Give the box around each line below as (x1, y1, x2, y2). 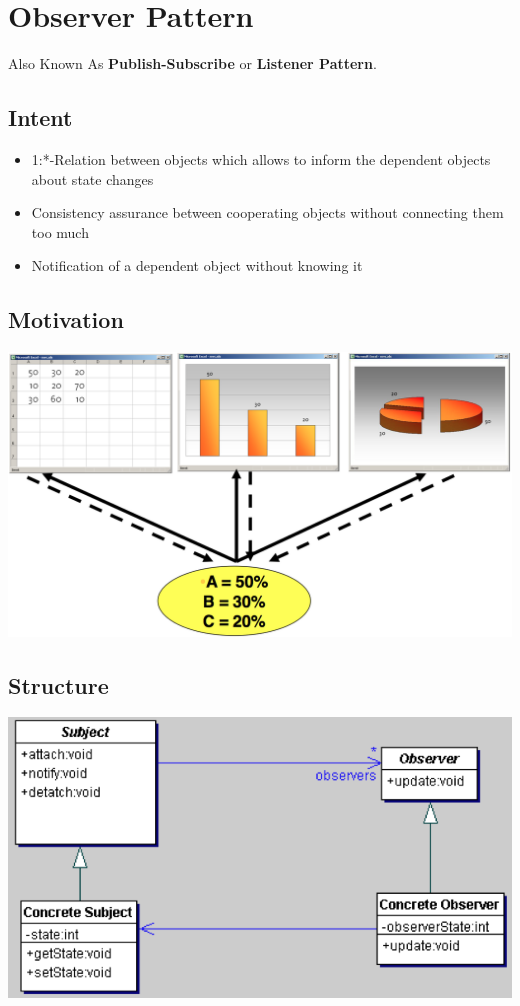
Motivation (8, 304, 124, 335)
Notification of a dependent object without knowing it (31, 255, 363, 276)
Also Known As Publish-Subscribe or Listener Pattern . (8, 53, 377, 74)
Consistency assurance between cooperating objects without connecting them (31, 202, 504, 223)
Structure (8, 669, 109, 700)
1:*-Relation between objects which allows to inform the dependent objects (31, 148, 491, 169)
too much (31, 221, 89, 242)
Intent (8, 102, 73, 133)
